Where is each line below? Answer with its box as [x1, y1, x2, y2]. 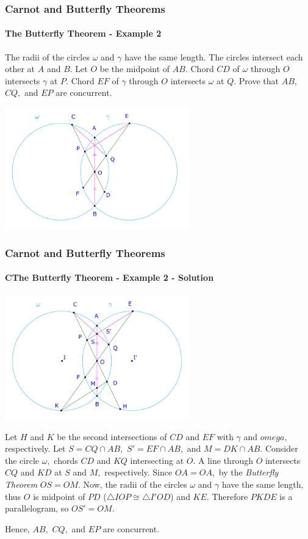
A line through [198, 454, 253, 466]
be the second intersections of [57, 430, 167, 443]
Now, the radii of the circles [83, 478, 187, 491]
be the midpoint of [99, 62, 170, 75]
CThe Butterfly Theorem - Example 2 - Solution [5, 271, 214, 284]
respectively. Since [104, 466, 173, 479]
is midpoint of [33, 490, 85, 502]
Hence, [5, 522, 30, 535]
